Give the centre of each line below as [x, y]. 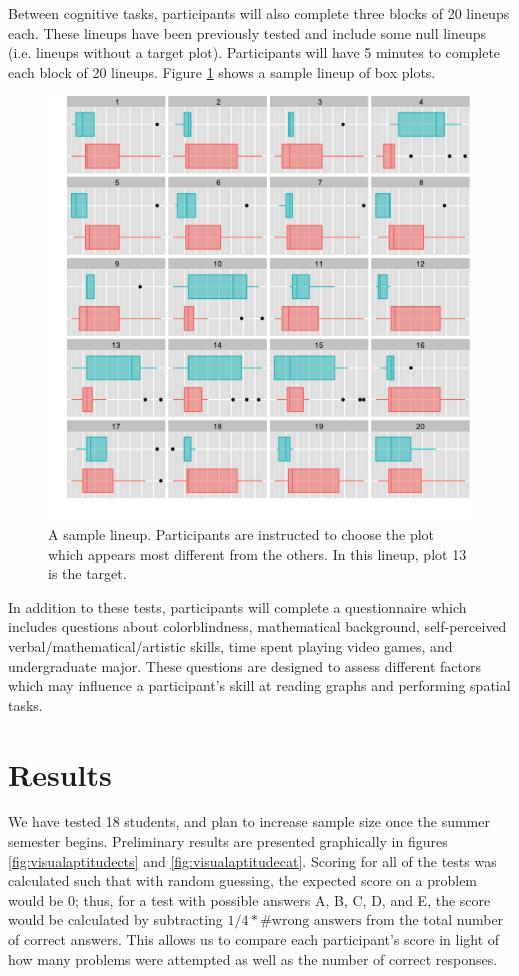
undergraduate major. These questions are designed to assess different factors [245, 665]
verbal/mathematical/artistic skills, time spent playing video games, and [230, 645]
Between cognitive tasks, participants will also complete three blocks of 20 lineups [259, 13]
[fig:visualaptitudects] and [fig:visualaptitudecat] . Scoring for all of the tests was [252, 860]
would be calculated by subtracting [115, 919]
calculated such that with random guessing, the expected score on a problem [243, 880]
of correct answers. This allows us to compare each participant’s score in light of [254, 939]
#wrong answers [311, 921]
